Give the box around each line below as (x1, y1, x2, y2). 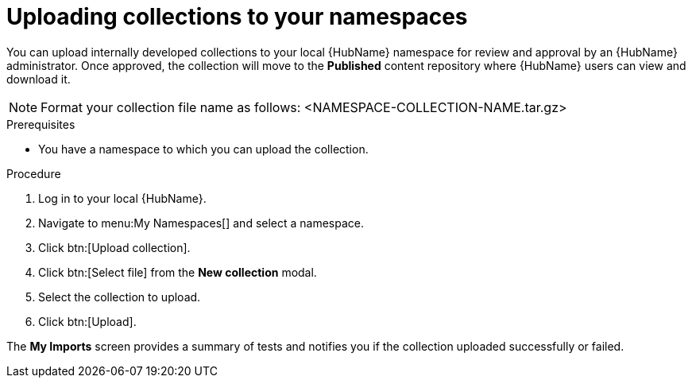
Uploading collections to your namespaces (6, 3, 468, 30)
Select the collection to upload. (38, 289, 201, 304)
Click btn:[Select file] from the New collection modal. (38, 265, 317, 279)
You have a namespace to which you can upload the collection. (38, 142, 369, 156)
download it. (6, 72, 71, 86)
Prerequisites (6, 117, 75, 131)
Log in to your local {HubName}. (38, 191, 207, 205)
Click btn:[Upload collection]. (38, 240, 191, 254)
